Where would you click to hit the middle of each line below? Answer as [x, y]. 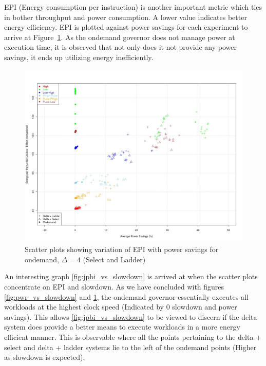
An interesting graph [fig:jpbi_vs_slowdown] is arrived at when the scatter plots [131, 276]
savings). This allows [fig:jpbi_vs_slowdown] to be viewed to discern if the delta [131, 316]
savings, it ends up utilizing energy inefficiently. [79, 57]
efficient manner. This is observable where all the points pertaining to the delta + [133, 336]
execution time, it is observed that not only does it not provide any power [121, 47]
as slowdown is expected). [45, 357]
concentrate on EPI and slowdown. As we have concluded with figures [114, 286]
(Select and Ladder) [114, 259]
